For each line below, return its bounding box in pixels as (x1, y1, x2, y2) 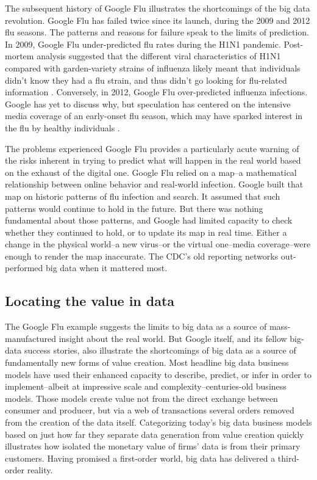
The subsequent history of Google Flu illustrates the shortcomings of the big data (5, 2, 310, 14)
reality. (27, 464, 53, 476)
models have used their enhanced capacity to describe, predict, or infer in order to (5, 368, 312, 380)
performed (5, 261, 43, 274)
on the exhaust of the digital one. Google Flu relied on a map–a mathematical (5, 165, 297, 178)
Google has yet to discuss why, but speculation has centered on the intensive (5, 97, 291, 110)
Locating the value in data (5, 291, 175, 310)
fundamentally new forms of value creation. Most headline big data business (5, 356, 289, 369)
